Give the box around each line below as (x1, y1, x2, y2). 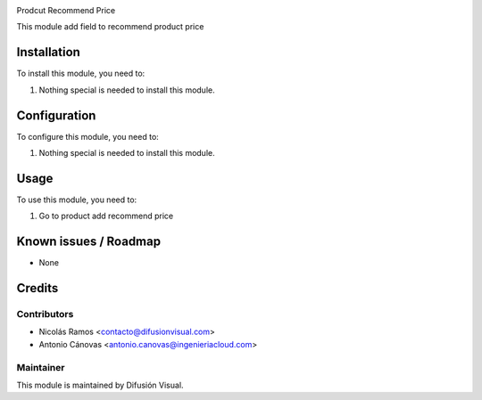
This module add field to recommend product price (16, 21, 204, 32)
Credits (16, 281, 59, 296)
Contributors (16, 307, 74, 320)
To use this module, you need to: (16, 194, 137, 205)
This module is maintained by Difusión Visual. (16, 380, 184, 390)
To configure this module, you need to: (16, 131, 160, 142)
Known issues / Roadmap (16, 234, 161, 249)
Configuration (16, 108, 96, 123)
